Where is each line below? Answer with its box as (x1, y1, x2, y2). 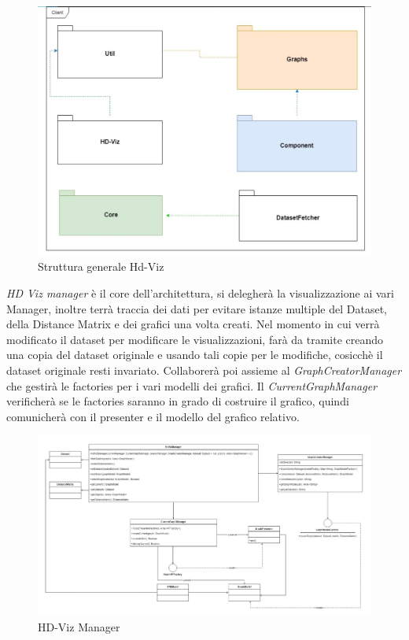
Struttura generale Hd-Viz (38, 258, 164, 275)
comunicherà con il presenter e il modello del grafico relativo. (6, 408, 300, 424)
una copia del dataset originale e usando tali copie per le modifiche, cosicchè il (6, 346, 383, 363)
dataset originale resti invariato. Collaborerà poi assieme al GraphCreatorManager (6, 361, 402, 378)
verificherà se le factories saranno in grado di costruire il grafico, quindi (6, 393, 349, 409)
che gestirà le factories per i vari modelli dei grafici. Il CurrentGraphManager (6, 377, 378, 394)
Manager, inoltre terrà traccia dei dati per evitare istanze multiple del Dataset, (6, 300, 388, 316)
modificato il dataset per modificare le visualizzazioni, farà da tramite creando (6, 331, 384, 347)
